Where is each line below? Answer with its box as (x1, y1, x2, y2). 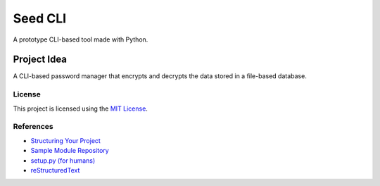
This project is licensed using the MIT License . (13, 104, 148, 113)
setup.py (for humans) (30, 156, 96, 165)
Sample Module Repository (30, 147, 109, 155)
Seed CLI (13, 11, 67, 26)
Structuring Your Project (30, 136, 101, 144)
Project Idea (13, 54, 67, 66)
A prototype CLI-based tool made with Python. (13, 35, 148, 44)
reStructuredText (30, 166, 80, 174)
